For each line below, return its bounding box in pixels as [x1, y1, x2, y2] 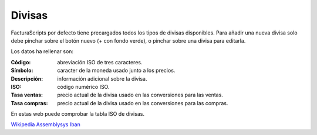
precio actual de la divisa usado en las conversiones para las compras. [57, 99, 228, 106]
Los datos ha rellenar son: [11, 48, 73, 55]
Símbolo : [11, 67, 33, 74]
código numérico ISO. [57, 83, 110, 90]
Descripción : [11, 75, 43, 82]
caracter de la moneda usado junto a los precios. [57, 67, 176, 74]
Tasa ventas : [11, 91, 43, 99]
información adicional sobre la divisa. [57, 75, 147, 82]
